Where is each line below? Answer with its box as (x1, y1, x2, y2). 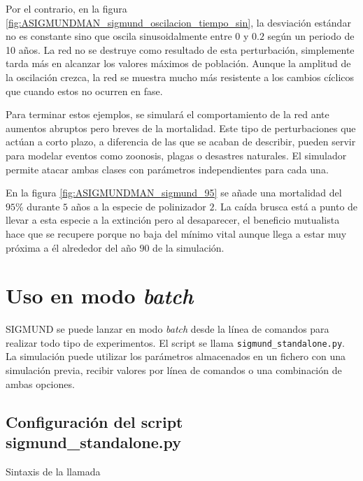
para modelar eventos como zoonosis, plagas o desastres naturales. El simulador (6, 148, 347, 162)
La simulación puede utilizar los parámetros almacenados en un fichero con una (6, 349, 346, 364)
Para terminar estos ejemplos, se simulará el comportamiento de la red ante (6, 107, 329, 122)
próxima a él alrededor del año (6, 240, 136, 254)
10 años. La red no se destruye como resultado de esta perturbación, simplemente (6, 42, 355, 57)
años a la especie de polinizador (71, 199, 206, 213)
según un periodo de (267, 29, 355, 43)
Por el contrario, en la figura (6, 1, 127, 15)
